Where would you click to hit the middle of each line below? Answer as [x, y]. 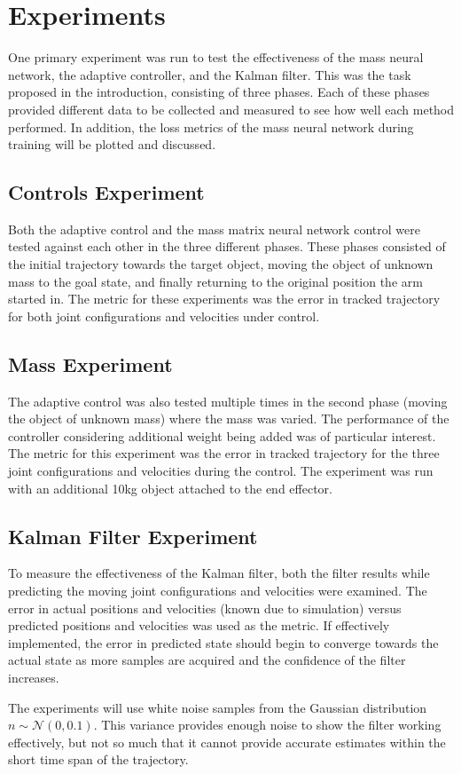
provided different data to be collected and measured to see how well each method [231, 109]
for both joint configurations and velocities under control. [164, 316]
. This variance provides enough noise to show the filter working [267, 725]
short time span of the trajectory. [98, 759]
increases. [34, 677]
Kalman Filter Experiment [133, 536]
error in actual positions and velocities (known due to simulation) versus [205, 608]
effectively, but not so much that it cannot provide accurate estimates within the [227, 742]
